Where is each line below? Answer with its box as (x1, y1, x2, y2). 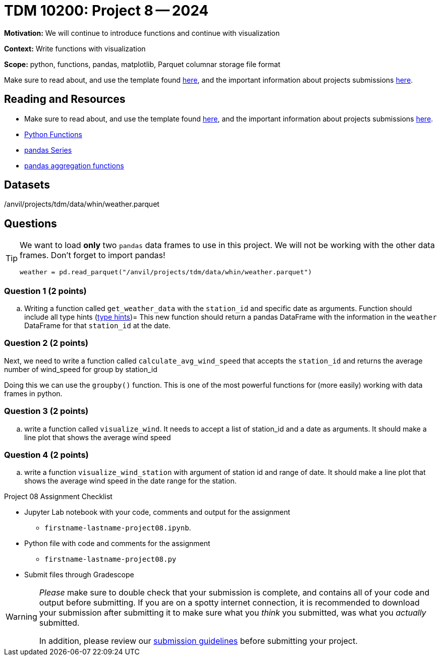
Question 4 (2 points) (4, 449, 89, 460)
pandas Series (24, 145, 72, 154)
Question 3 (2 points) (4, 406, 89, 416)
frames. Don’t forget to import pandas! (20, 250, 166, 261)
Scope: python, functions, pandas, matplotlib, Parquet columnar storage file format (4, 59, 281, 69)
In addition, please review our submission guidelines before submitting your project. (39, 636, 358, 646)
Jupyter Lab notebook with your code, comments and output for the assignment (24, 508, 291, 517)
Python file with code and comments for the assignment (24, 539, 210, 548)
